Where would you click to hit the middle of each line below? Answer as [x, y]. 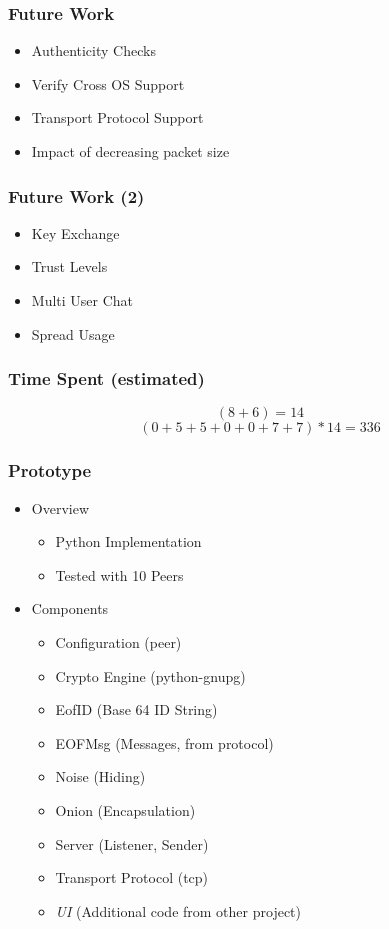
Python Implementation [128, 541]
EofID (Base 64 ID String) [136, 709]
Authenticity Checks [93, 50]
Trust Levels [69, 266]
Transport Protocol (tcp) [132, 877]
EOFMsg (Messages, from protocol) [164, 742]
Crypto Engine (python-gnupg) [150, 675]
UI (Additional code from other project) [178, 910]
